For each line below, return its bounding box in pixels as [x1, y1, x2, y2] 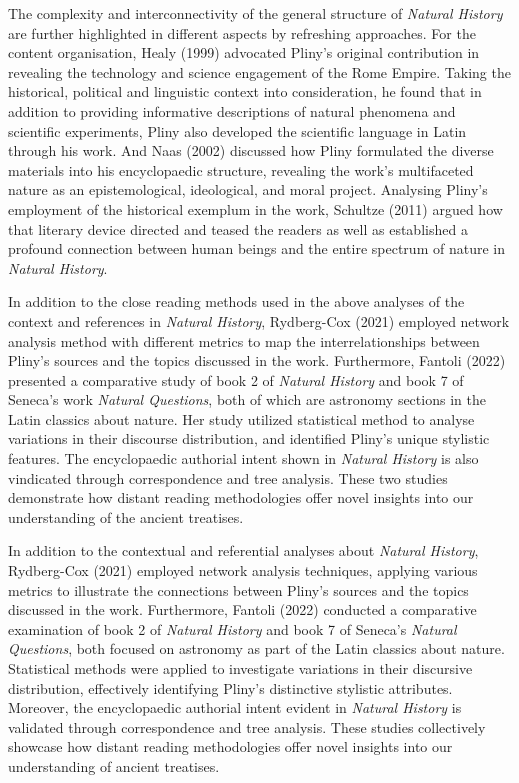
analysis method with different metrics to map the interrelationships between [8, 330, 480, 351]
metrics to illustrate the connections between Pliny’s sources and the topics [8, 579, 469, 600]
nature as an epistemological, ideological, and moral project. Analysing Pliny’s [8, 179, 488, 200]
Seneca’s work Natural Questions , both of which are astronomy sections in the [8, 389, 486, 410]
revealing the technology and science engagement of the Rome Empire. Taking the [8, 61, 511, 82]
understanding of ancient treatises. [8, 755, 220, 776]
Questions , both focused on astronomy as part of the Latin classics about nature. [8, 638, 505, 659]
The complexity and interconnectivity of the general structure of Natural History [8, 3, 503, 23]
